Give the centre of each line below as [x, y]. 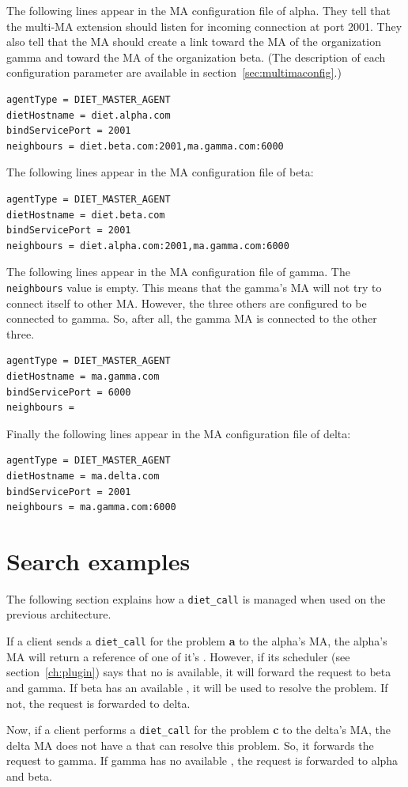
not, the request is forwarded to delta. [98, 703]
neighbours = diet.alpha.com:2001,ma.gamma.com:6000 [148, 246]
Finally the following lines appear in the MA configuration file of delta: [179, 433]
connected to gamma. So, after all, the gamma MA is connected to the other [192, 318]
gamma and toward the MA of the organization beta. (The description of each [196, 57]
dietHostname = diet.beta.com [86, 215]
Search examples [98, 560]
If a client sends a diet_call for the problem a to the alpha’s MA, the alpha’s [197, 641]
